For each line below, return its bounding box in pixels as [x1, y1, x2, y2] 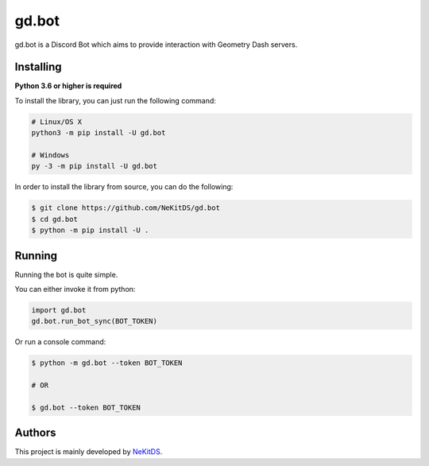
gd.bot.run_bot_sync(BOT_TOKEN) [31, 316, 158, 326]
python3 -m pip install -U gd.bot [31, 128, 166, 138]
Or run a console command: [14, 337, 106, 347]
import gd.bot [31, 306, 87, 315]
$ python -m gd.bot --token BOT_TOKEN [31, 359, 183, 367]
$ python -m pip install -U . [31, 226, 149, 235]
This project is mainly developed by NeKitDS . [14, 447, 163, 456]
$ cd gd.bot [31, 215, 79, 223]
